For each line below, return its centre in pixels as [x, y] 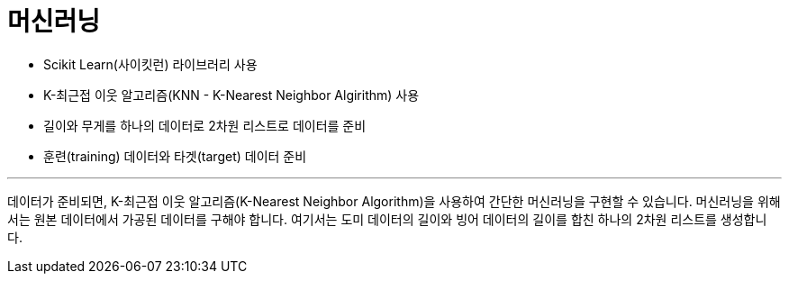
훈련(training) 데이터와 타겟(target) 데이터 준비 [175, 156]
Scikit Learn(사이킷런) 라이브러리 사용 [150, 64]
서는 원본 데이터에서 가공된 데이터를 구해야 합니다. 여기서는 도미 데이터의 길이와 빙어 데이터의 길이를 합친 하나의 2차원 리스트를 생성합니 [387, 219]
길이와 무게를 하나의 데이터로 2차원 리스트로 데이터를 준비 [205, 125]
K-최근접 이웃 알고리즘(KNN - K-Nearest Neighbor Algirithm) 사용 [231, 95]
